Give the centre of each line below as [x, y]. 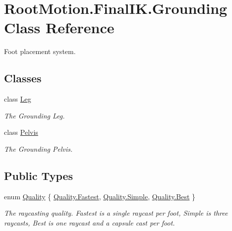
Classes [23, 78]
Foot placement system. [40, 51]
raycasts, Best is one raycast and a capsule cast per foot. [89, 222]
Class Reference [59, 28]
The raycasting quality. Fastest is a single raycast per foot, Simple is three [116, 213]
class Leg [18, 99]
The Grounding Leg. [34, 115]
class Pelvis [21, 132]
